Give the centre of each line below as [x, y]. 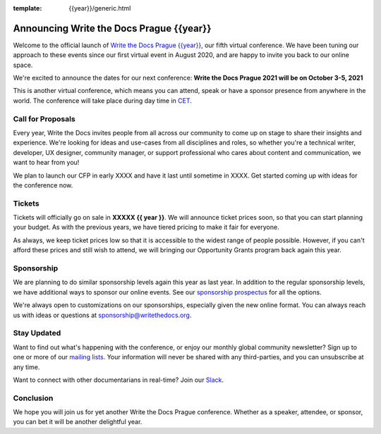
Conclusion [33, 398]
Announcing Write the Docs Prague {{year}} [112, 28]
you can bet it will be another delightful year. [78, 422]
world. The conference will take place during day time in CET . [102, 100]
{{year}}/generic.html [100, 8]
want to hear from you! [46, 163]
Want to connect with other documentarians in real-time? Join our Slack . [119, 380]
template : [28, 8]
